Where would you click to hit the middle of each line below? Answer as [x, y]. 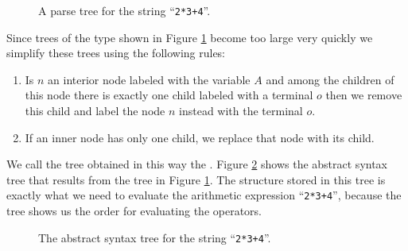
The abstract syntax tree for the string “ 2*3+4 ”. [155, 237]
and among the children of [330, 79]
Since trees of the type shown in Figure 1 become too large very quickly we [190, 37]
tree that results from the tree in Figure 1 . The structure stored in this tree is [196, 179]
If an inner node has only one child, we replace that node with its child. [200, 137]
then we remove [364, 95]
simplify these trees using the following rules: [116, 53]
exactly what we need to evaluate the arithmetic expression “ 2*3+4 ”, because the [204, 195]
